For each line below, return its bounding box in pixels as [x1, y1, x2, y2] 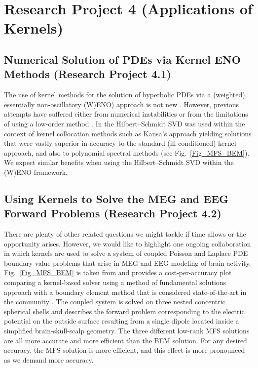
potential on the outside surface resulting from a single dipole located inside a [4, 316, 239, 326]
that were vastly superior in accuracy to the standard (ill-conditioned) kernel [4, 138, 236, 148]
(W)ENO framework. [4, 166, 68, 177]
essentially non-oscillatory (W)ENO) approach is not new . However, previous [4, 99, 239, 109]
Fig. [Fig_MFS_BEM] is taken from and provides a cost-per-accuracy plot [4, 267, 232, 278]
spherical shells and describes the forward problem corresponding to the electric [4, 306, 245, 316]
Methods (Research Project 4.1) [4, 66, 171, 82]
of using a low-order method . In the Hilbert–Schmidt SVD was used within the [4, 118, 245, 128]
